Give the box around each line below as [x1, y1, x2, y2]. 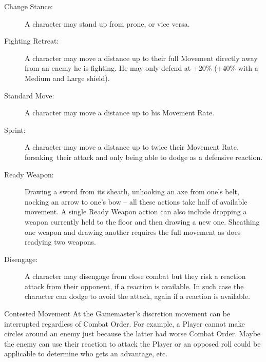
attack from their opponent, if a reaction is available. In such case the [25, 280, 244, 291]
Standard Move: [4, 90, 54, 100]
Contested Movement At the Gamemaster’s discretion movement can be [4, 308, 231, 319]
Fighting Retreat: [4, 35, 59, 46]
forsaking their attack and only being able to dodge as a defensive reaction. [25, 151, 263, 162]
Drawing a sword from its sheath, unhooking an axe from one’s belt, [25, 186, 239, 197]
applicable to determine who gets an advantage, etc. [4, 348, 168, 359]
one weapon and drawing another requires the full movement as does [25, 226, 241, 237]
